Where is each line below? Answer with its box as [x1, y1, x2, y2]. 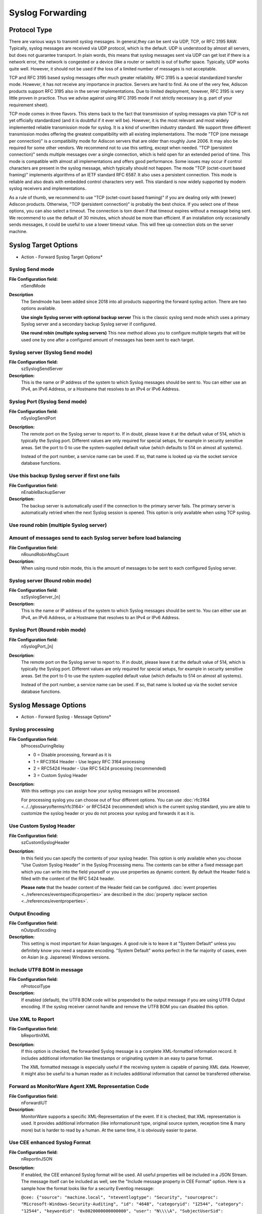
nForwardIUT [21, 1100, 48, 1106]
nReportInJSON [21, 1156, 53, 1162]
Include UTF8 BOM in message [9, 966, 83, 973]
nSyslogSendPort [21, 415, 56, 421]
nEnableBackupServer [21, 489, 66, 495]
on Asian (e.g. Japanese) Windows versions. [21, 954, 110, 960]
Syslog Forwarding [9, 7, 87, 18]
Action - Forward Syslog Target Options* [21, 254, 103, 260]
